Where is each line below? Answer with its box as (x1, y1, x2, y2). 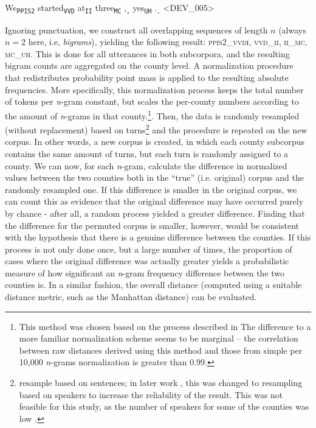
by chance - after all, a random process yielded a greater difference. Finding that (5, 206, 305, 219)
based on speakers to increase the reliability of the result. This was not (19, 388, 283, 401)
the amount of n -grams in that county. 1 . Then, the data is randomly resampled (5, 107, 300, 122)
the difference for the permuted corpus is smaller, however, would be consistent (5, 219, 299, 231)
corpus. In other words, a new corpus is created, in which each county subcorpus (5, 135, 305, 148)
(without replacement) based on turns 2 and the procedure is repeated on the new (5, 122, 307, 136)
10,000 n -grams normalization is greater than (19, 356, 187, 368)
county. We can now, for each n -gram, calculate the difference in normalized (5, 159, 287, 172)
